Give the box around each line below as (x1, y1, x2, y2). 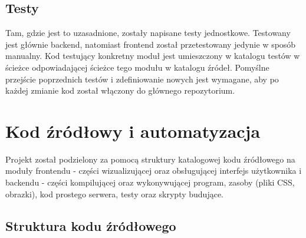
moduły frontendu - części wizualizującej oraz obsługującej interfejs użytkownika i (5, 164, 302, 177)
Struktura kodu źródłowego (5, 216, 176, 234)
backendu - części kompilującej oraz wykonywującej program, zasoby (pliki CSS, (5, 176, 295, 189)
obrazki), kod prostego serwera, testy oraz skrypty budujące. (5, 187, 223, 200)
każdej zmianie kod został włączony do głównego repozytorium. (5, 84, 235, 97)
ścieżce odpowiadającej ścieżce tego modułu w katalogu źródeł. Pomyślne (5, 61, 269, 73)
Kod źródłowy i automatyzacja (5, 118, 261, 143)
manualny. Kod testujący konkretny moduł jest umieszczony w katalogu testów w (5, 49, 300, 62)
